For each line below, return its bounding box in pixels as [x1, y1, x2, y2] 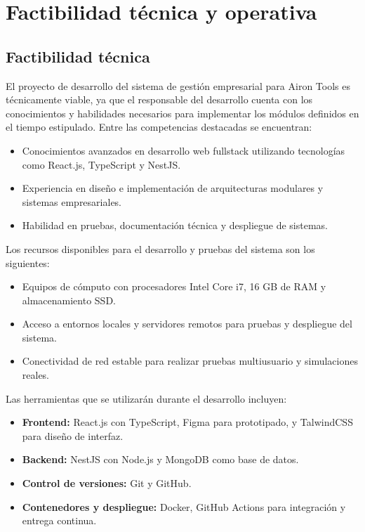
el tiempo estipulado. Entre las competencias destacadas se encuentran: [6, 119, 312, 134]
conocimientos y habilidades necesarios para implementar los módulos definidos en [6, 105, 359, 120]
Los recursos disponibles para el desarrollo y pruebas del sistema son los [6, 241, 315, 256]
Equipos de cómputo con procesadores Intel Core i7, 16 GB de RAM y [22, 279, 326, 294]
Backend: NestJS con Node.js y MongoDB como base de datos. [22, 452, 299, 467]
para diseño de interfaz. [22, 428, 124, 443]
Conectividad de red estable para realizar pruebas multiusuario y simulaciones [22, 353, 358, 368]
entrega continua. [22, 513, 97, 528]
